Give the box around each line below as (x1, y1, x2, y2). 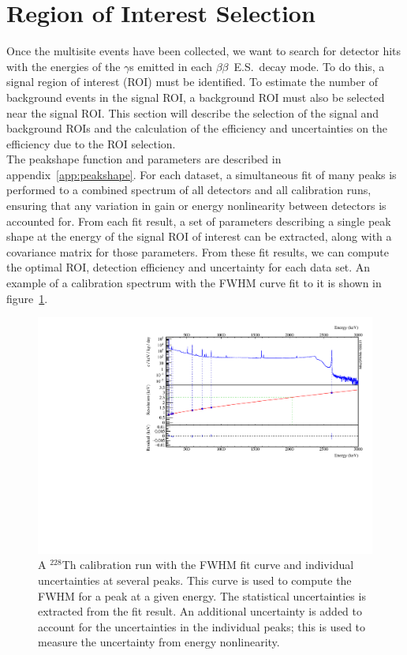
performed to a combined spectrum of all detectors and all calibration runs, (6, 182, 372, 198)
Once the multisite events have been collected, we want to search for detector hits (6, 43, 401, 59)
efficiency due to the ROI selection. (6, 135, 176, 152)
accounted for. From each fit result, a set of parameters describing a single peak (6, 212, 391, 229)
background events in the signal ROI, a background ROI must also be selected (6, 88, 385, 105)
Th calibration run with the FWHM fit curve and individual (62, 556, 354, 573)
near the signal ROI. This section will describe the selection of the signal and (6, 104, 379, 121)
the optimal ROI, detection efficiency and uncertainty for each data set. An (6, 259, 371, 275)
